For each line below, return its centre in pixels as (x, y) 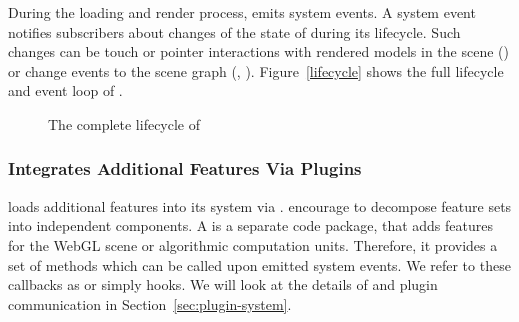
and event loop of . (65, 90)
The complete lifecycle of (124, 123)
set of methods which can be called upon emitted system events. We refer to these (259, 264)
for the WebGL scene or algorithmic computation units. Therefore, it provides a (253, 244)
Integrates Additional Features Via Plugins (185, 168)
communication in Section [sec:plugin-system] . (150, 303)
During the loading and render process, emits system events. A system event (242, 12)
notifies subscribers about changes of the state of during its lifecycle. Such (234, 31)
